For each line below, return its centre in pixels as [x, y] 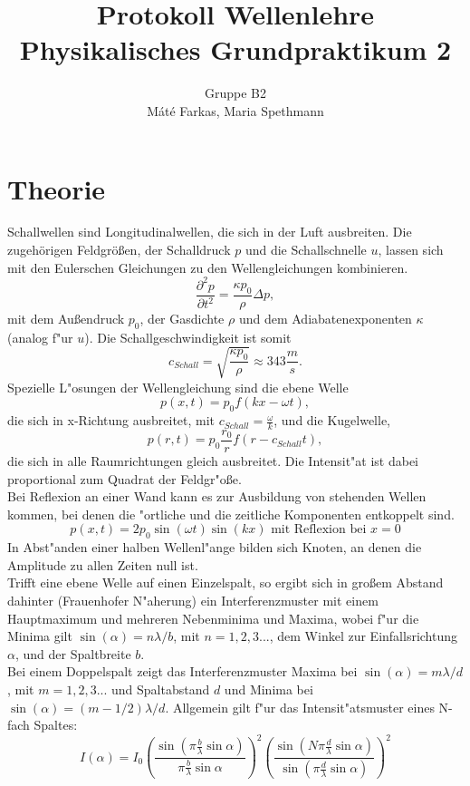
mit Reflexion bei [319, 530]
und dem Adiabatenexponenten [325, 318]
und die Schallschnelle [306, 250]
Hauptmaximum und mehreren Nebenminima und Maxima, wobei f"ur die [213, 618]
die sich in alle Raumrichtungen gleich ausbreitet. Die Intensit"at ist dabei [213, 461]
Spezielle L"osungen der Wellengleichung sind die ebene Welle [178, 387]
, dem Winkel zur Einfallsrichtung [364, 636]
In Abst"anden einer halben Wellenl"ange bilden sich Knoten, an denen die [215, 547]
